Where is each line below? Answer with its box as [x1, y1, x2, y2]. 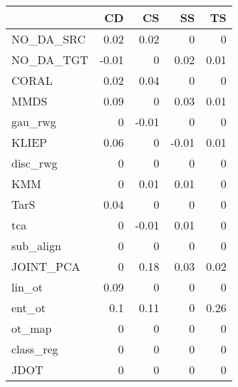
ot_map [11, 320, 52, 336]
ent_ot [11, 299, 46, 316]
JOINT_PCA [11, 258, 81, 274]
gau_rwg [11, 113, 56, 130]
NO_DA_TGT [11, 51, 88, 68]
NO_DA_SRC [11, 31, 86, 47]
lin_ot [11, 279, 43, 295]
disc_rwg [11, 155, 58, 171]
